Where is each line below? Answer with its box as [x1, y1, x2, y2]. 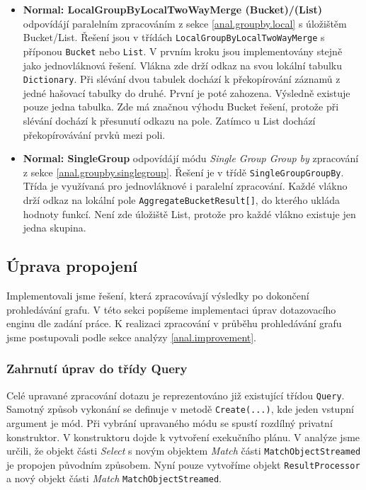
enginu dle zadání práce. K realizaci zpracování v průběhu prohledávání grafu [6, 316, 342, 331]
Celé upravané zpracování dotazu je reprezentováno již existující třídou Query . [6, 387, 345, 402]
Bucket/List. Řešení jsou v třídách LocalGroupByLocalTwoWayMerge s [23, 30, 325, 45]
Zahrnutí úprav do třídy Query [6, 360, 188, 377]
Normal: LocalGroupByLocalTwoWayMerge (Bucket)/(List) [23, 2, 323, 16]
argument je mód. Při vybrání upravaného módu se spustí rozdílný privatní [6, 415, 333, 430]
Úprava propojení [6, 255, 138, 277]
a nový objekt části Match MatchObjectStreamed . [6, 471, 222, 486]
